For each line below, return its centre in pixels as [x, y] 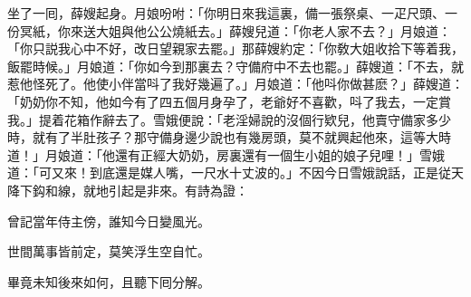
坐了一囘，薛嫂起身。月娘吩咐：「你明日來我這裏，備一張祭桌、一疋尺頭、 [226, 13]
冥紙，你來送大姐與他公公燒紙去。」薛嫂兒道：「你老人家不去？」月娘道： [235, 30]
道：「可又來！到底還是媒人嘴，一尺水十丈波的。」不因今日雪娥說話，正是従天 [235, 172]
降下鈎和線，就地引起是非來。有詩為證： [128, 190]
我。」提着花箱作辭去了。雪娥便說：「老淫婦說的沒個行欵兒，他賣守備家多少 [229, 119]
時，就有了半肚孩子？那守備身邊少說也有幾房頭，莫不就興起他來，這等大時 [229, 137]
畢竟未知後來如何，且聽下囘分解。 [109, 281]
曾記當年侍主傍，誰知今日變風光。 [109, 220]
